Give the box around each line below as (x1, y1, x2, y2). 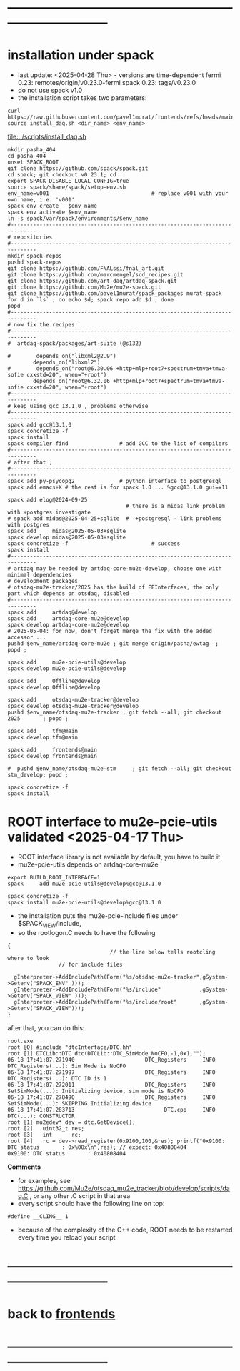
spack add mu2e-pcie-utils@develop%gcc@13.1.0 (7, 880, 161, 888)
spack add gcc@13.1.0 (7, 422, 72, 429)
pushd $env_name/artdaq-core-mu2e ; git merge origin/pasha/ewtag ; (7, 640, 219, 647)
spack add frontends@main (7, 747, 98, 754)
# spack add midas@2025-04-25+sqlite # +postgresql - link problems (7, 515, 222, 522)
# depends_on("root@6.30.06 (7, 365, 114, 372)
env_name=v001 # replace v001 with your (7, 190, 229, 197)
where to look (7, 954, 50, 962)
